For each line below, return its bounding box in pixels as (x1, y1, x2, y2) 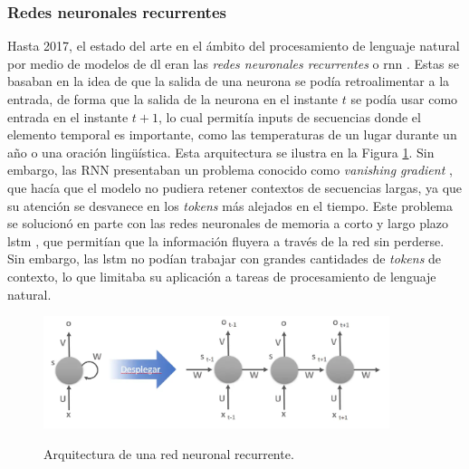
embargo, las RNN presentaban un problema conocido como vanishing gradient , (7, 160, 453, 179)
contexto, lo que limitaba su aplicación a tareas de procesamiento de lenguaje (7, 266, 436, 285)
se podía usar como (350, 90, 458, 108)
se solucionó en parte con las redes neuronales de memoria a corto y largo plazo (7, 214, 449, 233)
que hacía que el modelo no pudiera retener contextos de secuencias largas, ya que (7, 177, 463, 196)
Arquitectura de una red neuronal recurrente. (43, 444, 294, 463)
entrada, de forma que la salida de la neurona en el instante (7, 90, 339, 108)
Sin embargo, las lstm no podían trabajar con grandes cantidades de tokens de (7, 249, 442, 268)
